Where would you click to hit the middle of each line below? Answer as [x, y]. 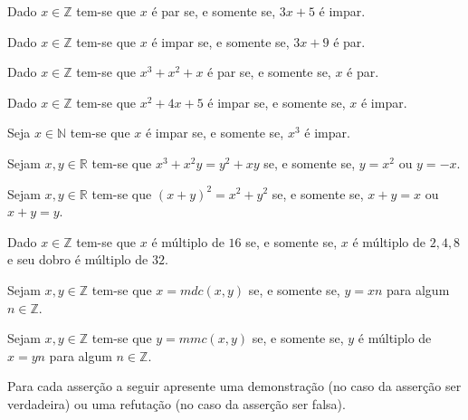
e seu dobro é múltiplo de [78, 259]
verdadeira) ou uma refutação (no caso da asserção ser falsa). [177, 403]
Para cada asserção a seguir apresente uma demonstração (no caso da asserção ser [234, 386]
